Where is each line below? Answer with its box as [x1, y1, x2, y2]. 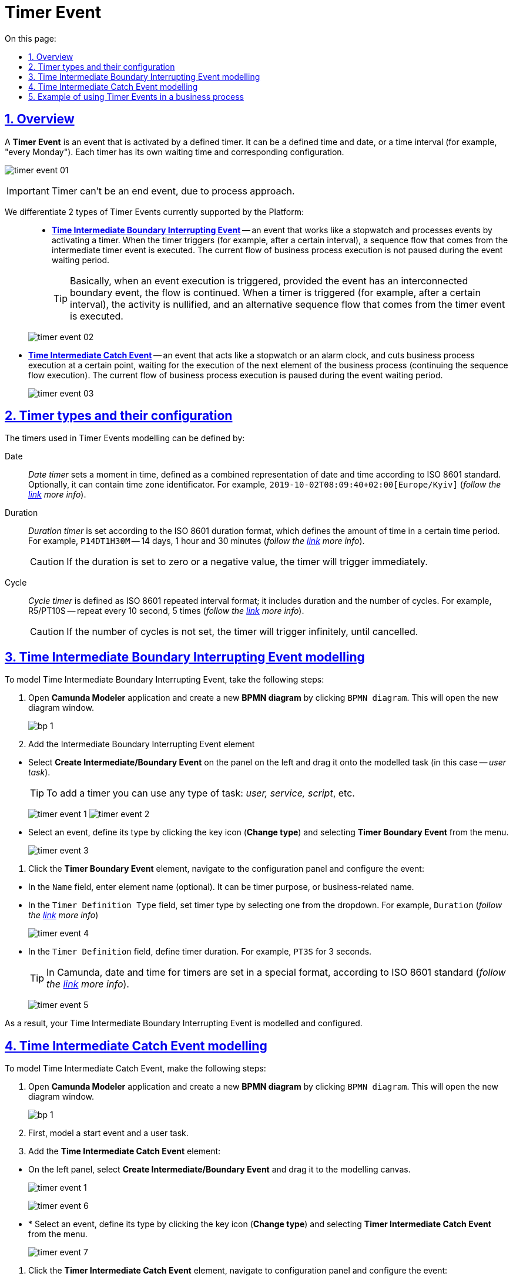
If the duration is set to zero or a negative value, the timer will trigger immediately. [66, 556, 428, 568]
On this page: [5, 33, 56, 43]
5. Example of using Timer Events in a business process [28, 91, 244, 102]
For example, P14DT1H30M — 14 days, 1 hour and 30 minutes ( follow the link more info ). [28, 536, 365, 546]
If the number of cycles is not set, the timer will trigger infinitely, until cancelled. [66, 626, 418, 638]
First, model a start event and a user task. [28, 1128, 189, 1138]
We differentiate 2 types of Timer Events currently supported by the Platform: [5, 206, 304, 217]
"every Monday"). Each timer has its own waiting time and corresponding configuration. [5, 146, 344, 157]
